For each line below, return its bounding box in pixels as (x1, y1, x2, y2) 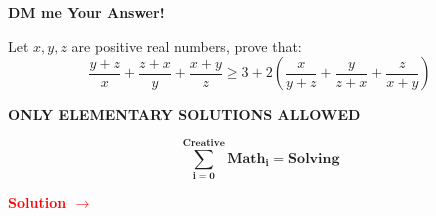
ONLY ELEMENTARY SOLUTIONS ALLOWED (8, 104, 361, 125)
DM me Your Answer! (8, 2, 165, 22)
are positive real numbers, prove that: (71, 35, 302, 56)
